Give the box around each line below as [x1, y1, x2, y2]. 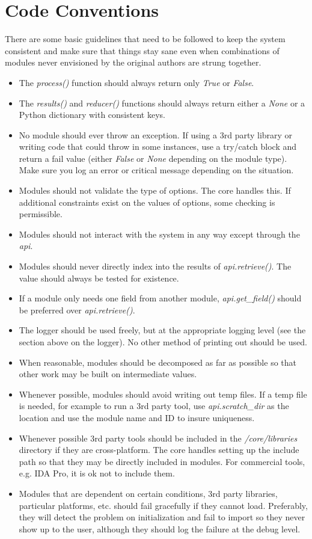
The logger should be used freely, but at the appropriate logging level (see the [19, 324, 306, 336]
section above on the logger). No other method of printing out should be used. [19, 336, 307, 348]
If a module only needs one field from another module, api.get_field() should [19, 292, 302, 304]
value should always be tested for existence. [19, 271, 179, 284]
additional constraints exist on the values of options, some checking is [19, 196, 275, 208]
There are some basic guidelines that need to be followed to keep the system [5, 32, 286, 45]
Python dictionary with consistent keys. [19, 108, 165, 121]
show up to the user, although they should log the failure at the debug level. [19, 522, 301, 535]
